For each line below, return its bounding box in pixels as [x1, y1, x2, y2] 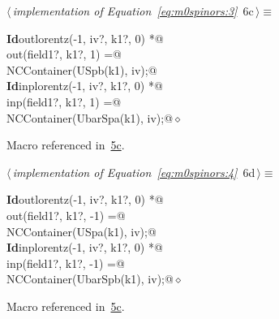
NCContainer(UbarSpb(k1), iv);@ [6, 270, 174, 287]
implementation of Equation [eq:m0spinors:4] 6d [12, 163, 255, 180]
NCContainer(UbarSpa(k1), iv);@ [6, 109, 174, 126]
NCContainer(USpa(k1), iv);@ [6, 222, 157, 239]
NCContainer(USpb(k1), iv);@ [6, 61, 157, 78]
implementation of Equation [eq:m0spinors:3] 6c [12, 2, 254, 19]
